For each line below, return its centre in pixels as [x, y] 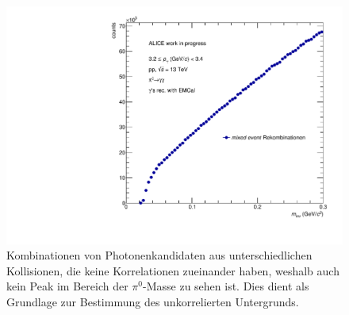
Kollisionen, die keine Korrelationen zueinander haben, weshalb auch [173, 270]
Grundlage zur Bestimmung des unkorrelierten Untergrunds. [153, 302]
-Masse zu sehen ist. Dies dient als [226, 286]
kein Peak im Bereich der [67, 286]
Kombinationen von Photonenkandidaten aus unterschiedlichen [159, 255]
